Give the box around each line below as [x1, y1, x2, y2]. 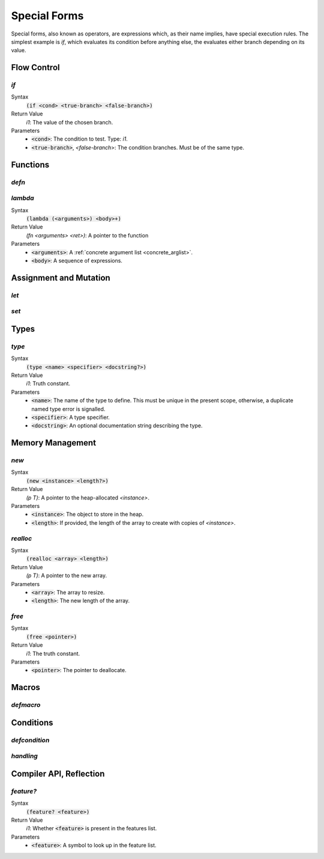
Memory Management [11, 438, 96, 448]
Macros [11, 682, 40, 692]
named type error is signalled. [31, 405, 106, 412]
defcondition [11, 736, 50, 744]
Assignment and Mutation [11, 272, 110, 283]
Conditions [11, 717, 53, 727]
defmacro [11, 701, 41, 709]
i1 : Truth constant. [26, 380, 71, 387]
